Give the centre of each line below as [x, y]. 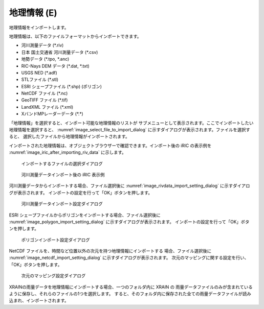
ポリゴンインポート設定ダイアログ [55, 239]
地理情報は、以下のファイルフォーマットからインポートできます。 [75, 36]
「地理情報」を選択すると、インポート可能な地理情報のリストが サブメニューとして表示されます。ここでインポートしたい [131, 123]
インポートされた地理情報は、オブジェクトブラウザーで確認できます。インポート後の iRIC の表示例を [110, 145]
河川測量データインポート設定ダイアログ [62, 204]
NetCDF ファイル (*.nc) [44, 94]
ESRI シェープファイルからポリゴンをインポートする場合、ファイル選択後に [85, 215]
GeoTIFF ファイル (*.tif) [44, 100]
